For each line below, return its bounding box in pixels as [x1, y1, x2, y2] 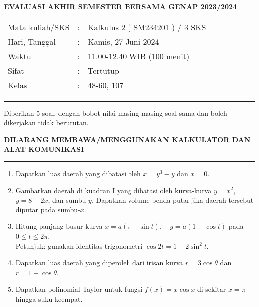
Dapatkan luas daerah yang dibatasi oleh [15, 168, 141, 178]
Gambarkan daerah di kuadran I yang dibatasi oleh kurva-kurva [15, 185, 212, 195]
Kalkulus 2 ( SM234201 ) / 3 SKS [88, 21, 206, 33]
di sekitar [197, 284, 226, 294]
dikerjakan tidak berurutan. [4, 117, 89, 128]
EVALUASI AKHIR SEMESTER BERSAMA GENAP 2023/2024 [4, 1, 237, 11]
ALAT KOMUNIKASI [4, 144, 84, 154]
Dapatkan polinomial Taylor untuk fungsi [15, 284, 143, 294]
